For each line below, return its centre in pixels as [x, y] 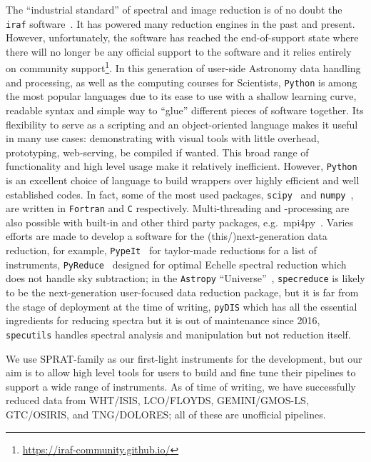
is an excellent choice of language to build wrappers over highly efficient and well [183, 180]
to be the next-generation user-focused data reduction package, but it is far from [182, 292]
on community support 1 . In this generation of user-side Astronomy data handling [183, 67]
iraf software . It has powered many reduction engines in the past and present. [181, 23]
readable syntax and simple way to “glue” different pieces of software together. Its [185, 110]
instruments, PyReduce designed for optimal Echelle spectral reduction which [176, 264]
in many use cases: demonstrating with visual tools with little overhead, [163, 138]
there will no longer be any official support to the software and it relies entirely [179, 51]
